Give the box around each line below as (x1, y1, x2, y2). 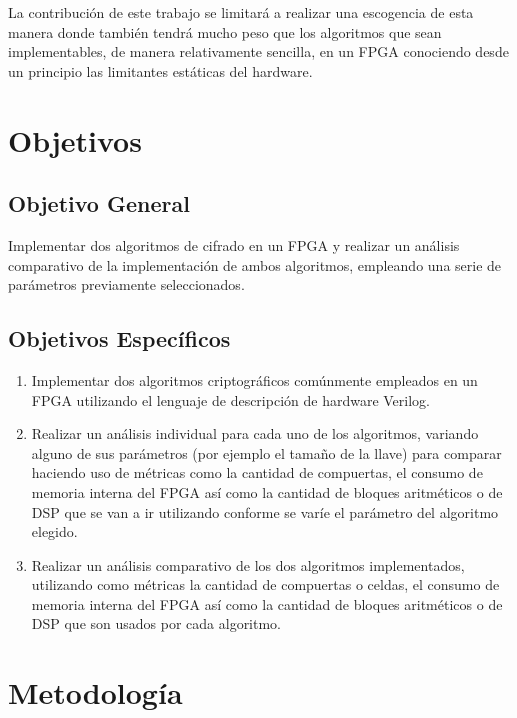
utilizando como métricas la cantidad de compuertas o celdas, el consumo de (31, 574, 500, 595)
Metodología (8, 672, 183, 713)
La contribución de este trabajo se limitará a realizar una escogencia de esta (8, 2, 474, 22)
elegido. (31, 521, 78, 542)
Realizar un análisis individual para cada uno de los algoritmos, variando (31, 423, 479, 444)
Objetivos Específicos (8, 323, 231, 354)
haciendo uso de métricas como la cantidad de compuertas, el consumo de (31, 462, 483, 483)
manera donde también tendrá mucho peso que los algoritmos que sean (8, 21, 442, 42)
